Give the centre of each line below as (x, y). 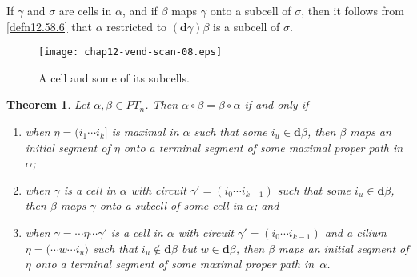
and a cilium (355, 232)
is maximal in (145, 132)
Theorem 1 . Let (48, 104)
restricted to (137, 26)
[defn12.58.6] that (49, 26)
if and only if (277, 104)
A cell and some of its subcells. (114, 77)
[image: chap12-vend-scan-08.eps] (130, 52)
